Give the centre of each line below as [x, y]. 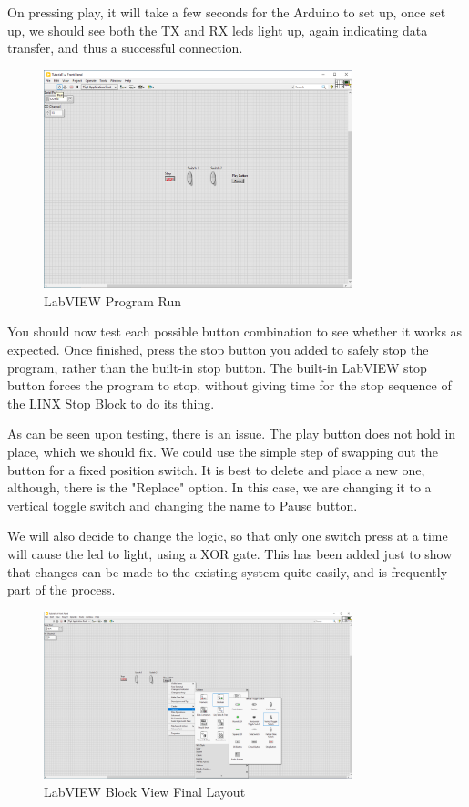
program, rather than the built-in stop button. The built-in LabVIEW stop [217, 367]
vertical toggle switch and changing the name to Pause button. [183, 505]
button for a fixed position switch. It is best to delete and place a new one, [216, 469]
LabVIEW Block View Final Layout [145, 791]
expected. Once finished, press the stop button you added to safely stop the [218, 350]
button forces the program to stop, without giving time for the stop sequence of [229, 385]
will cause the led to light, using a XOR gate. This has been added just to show [230, 553]
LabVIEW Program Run [112, 300]
